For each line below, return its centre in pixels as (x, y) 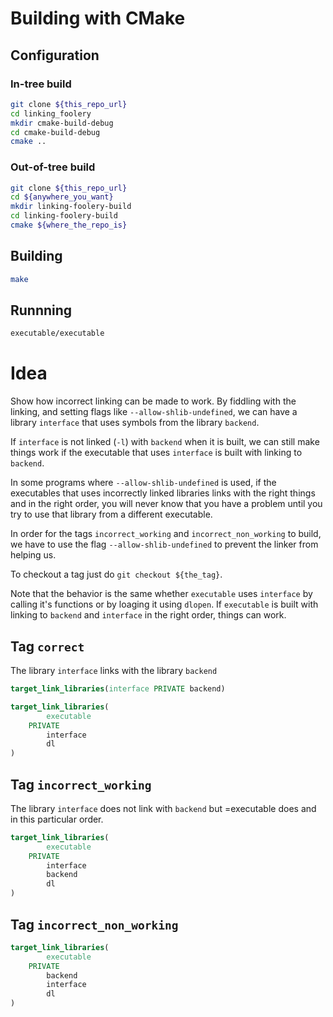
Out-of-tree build (53, 167)
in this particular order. (57, 819)
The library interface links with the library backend (114, 671)
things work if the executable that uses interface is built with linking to (156, 453)
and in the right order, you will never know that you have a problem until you (166, 504)
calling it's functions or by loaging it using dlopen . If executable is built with (164, 604)
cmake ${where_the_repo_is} (69, 225)
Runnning (41, 310)
